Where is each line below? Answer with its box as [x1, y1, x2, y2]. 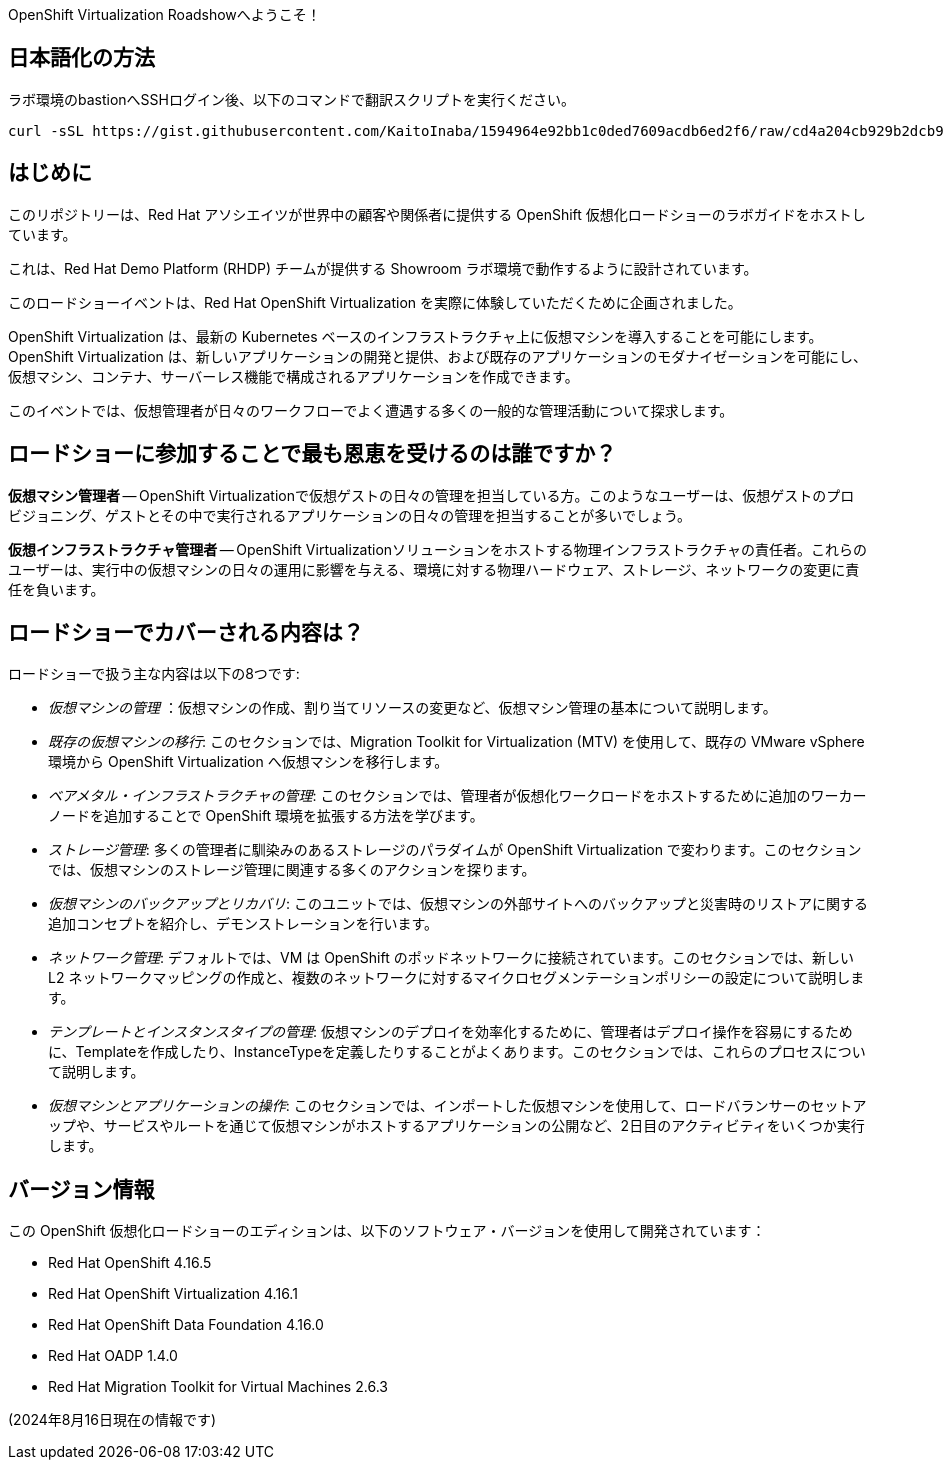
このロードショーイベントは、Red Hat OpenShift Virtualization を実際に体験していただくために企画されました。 [8, 293, 742, 311]
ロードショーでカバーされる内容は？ [8, 619, 364, 645]
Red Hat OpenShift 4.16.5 [48, 1254, 212, 1272]
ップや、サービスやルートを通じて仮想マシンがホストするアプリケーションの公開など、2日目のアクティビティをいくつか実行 [48, 1117, 865, 1135]
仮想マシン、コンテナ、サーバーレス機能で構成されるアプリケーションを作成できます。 [8, 367, 579, 385]
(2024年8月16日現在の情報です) [8, 1411, 216, 1429]
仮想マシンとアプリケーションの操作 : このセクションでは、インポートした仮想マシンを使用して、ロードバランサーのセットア [48, 1097, 867, 1115]
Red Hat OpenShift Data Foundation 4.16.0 [48, 1316, 324, 1334]
